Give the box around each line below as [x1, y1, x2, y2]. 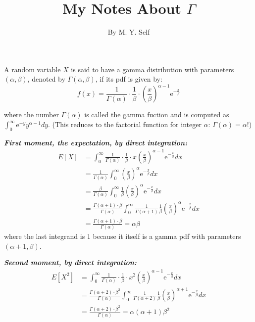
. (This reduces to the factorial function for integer [48, 119, 202, 129]
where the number [4, 109, 59, 120]
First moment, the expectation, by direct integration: [4, 137, 188, 147]
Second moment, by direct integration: [4, 257, 137, 268]
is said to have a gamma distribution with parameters [71, 64, 234, 74]
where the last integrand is [4, 231, 85, 241]
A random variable [4, 64, 61, 74]
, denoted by [27, 74, 65, 84]
